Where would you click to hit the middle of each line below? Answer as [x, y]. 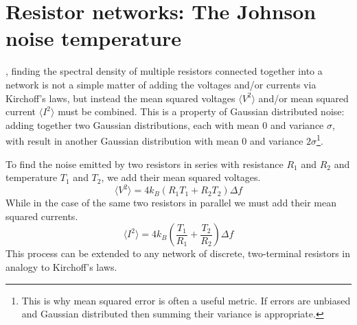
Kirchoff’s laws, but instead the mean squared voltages [120, 98]
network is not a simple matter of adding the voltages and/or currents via [161, 84]
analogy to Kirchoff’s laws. [61, 267]
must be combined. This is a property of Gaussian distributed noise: [201, 111]
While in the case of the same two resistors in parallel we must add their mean [171, 203]
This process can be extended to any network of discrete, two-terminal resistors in [178, 253]
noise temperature [94, 38]
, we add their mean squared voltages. [181, 177]
